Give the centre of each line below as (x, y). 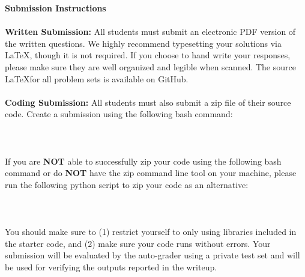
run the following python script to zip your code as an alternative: (127, 184)
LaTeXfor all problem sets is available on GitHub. (97, 78)
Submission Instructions (56, 8)
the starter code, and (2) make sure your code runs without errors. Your (138, 243)
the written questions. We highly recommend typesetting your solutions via (143, 43)
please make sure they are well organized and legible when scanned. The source (150, 66)
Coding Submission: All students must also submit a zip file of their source (148, 102)
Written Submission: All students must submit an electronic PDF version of (150, 32)
